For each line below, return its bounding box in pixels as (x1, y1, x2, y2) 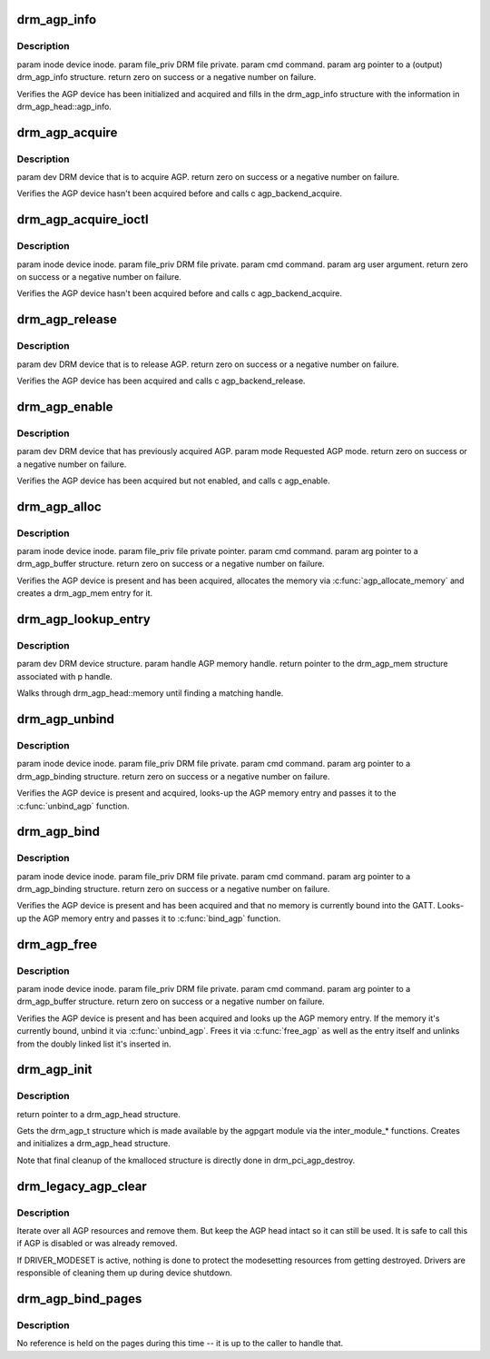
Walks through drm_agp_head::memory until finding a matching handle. (16, 688, 284, 699)
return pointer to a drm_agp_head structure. (16, 1108, 181, 1119)
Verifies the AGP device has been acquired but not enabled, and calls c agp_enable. (16, 475, 330, 486)
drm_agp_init (16, 1062, 93, 1077)
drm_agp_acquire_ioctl (16, 212, 149, 227)
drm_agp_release (16, 312, 117, 327)
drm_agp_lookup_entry (16, 611, 152, 627)
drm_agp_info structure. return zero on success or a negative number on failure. (16, 72, 317, 83)
